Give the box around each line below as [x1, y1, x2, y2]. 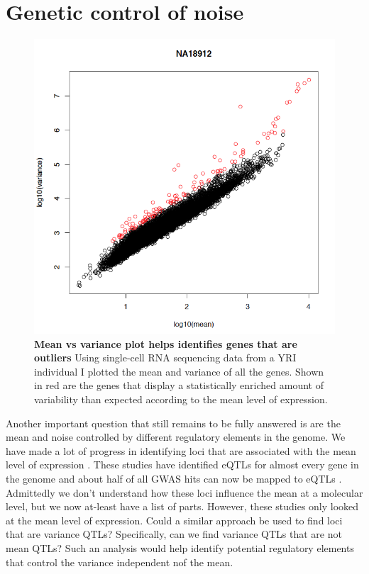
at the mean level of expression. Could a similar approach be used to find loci [6, 512, 343, 527]
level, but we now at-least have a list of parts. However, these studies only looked [6, 499, 359, 514]
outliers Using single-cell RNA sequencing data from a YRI [34, 350, 297, 365]
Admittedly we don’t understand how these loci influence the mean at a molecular [6, 485, 363, 500]
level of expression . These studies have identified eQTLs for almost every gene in [6, 457, 359, 472]
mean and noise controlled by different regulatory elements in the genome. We [6, 429, 346, 444]
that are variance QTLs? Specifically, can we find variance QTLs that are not [6, 527, 342, 541]
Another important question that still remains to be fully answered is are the [6, 415, 341, 430]
